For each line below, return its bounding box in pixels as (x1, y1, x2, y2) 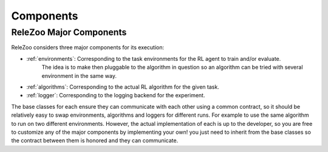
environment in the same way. (41, 72, 117, 79)
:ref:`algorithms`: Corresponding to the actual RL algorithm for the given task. (26, 83, 220, 91)
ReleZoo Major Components (11, 27, 127, 38)
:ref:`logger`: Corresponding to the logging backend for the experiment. (26, 92, 205, 99)
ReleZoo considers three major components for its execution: (11, 44, 165, 51)
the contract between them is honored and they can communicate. (11, 137, 179, 144)
